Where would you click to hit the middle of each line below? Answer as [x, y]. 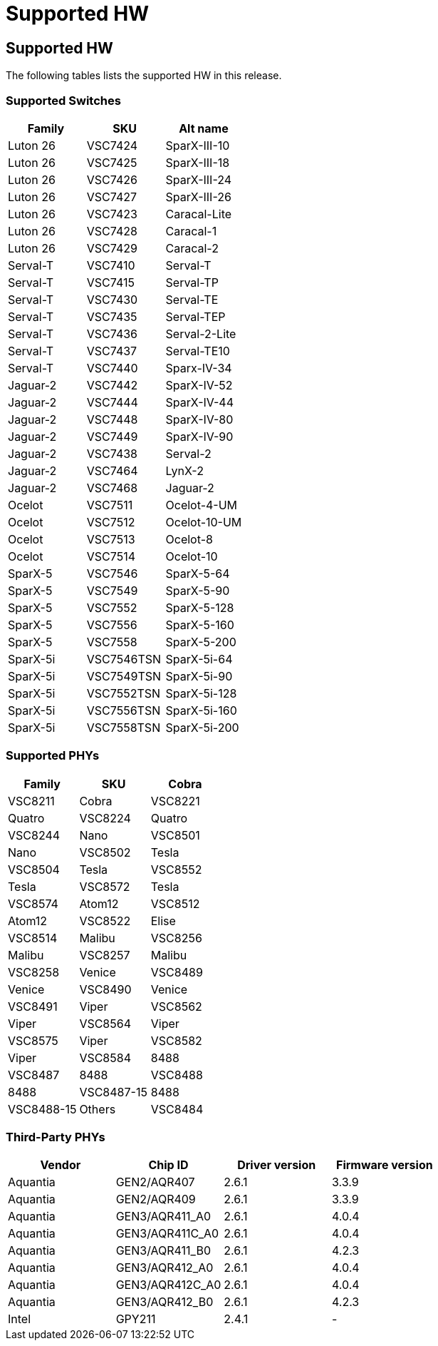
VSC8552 [176, 869]
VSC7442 [112, 385]
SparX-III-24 [199, 179]
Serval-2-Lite [201, 333]
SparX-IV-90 [199, 436]
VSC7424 [112, 145]
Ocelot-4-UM [202, 505]
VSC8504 [34, 869]
